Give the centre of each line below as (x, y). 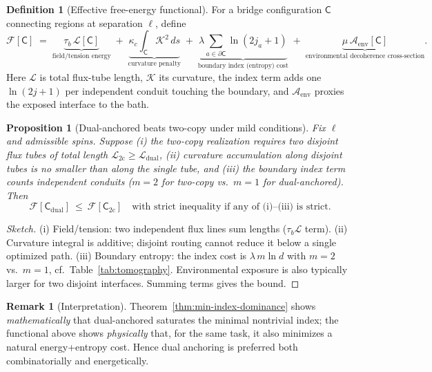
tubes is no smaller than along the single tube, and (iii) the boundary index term (176, 168)
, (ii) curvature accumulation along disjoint (251, 154)
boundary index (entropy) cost (243, 66)
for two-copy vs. (195, 182)
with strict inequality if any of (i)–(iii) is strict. (232, 207)
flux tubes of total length (57, 154)
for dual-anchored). (303, 182)
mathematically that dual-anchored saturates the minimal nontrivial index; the (173, 319)
